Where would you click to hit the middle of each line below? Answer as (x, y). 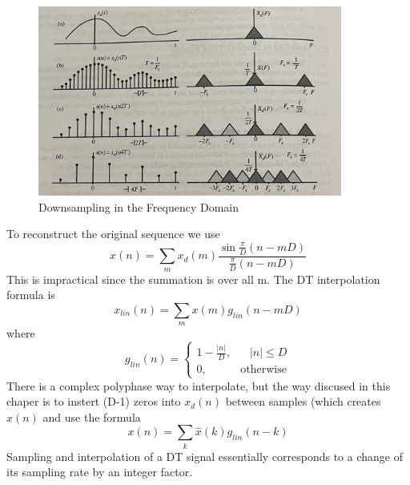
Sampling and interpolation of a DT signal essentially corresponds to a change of (205, 456)
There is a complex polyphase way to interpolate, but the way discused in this (199, 385)
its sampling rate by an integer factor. (100, 472)
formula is (31, 295)
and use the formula (92, 416)
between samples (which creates (303, 401)
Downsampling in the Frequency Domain (139, 206)
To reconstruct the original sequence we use (113, 234)
